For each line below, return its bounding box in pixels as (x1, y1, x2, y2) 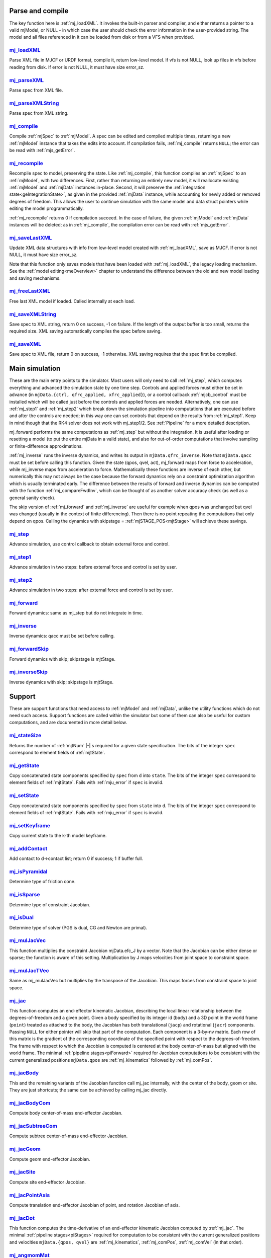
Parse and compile (9, 7, 69, 15)
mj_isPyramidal (9, 868, 48, 875)
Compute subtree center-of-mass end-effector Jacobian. (9, 1133, 128, 1139)
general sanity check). (9, 495, 56, 501)
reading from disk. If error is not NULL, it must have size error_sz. (9, 64, 145, 70)
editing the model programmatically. (9, 205, 84, 211)
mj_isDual (9, 914, 34, 921)
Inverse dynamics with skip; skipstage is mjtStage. (9, 679, 114, 685)
